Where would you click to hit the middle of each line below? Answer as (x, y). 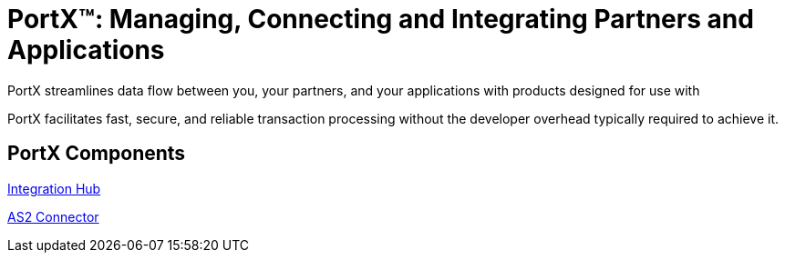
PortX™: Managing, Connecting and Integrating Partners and (381, 19)
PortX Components (97, 154)
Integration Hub (54, 188)
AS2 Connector (53, 216)
